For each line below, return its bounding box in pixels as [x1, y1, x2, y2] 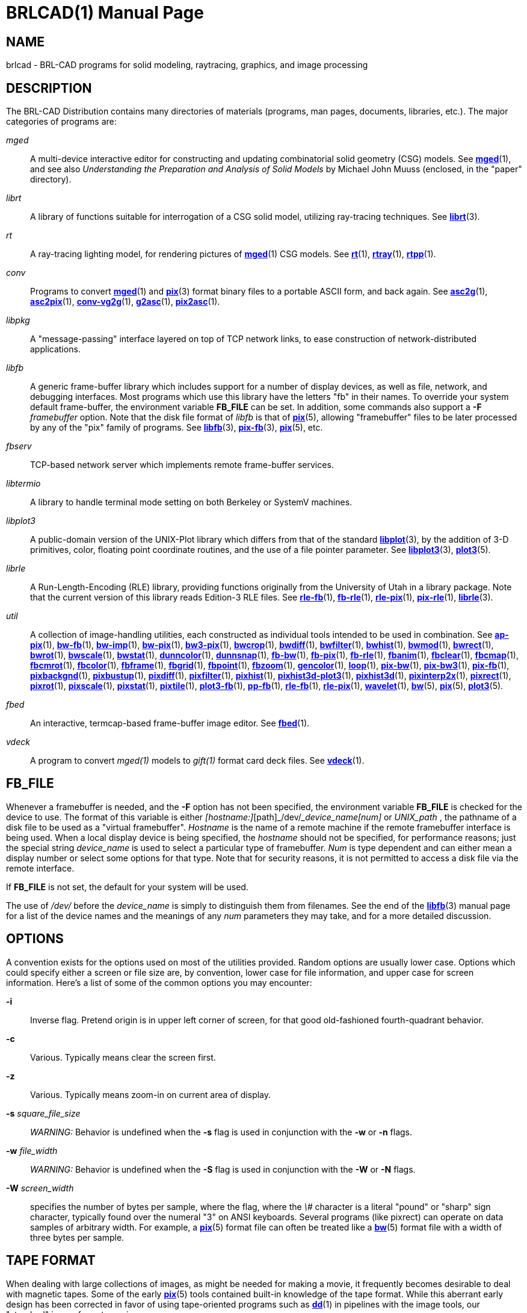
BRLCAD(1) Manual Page [6, 2, 204, 23]
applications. [30, 344, 81, 355]
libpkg [6, 315, 30, 326]
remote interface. [6, 862, 75, 873]
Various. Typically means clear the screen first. [30, 1052, 216, 1062]
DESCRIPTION [6, 80, 92, 96]
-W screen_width [6, 1182, 74, 1193]
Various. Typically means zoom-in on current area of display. [30, 1089, 271, 1100]
